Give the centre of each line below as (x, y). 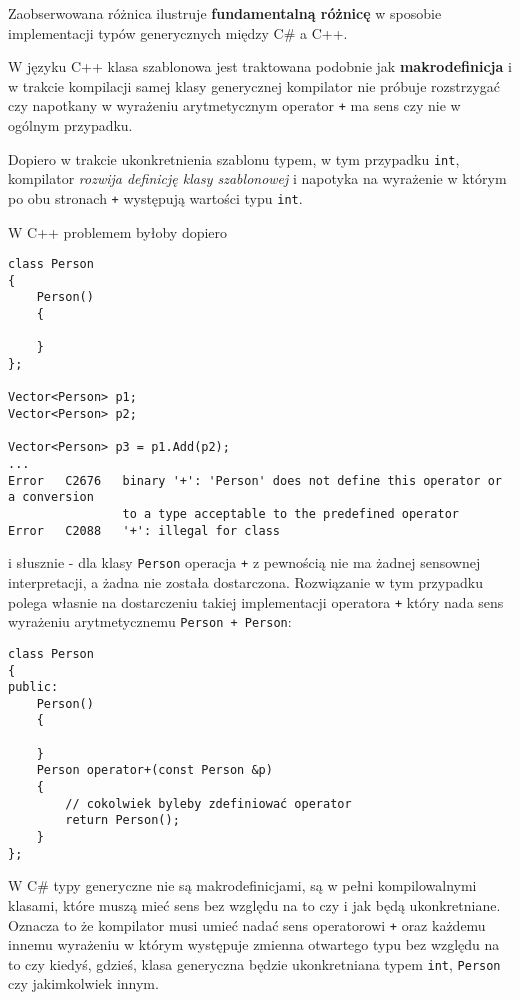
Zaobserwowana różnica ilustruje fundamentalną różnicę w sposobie (225, 13)
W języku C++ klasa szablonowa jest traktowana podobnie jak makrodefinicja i (260, 66)
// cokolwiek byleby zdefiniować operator (208, 803)
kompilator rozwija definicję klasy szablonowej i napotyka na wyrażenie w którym (257, 178)
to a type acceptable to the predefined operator (291, 513)
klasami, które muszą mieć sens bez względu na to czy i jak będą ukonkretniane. (254, 904)
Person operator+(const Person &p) (154, 770)
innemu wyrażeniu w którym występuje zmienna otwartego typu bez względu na (254, 944)
